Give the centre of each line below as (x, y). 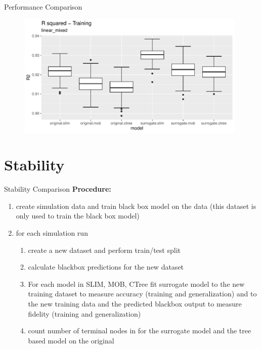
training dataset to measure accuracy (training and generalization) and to (142, 294)
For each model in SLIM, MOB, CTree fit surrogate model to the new (136, 283)
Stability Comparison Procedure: (58, 189)
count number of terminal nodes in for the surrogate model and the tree (140, 331)
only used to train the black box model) (78, 216)
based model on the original (71, 340)
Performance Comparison (43, 7)
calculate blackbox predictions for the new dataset (106, 267)
